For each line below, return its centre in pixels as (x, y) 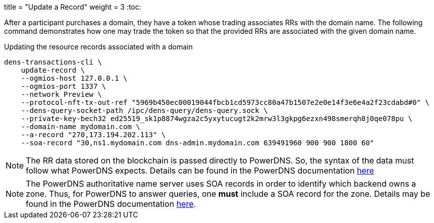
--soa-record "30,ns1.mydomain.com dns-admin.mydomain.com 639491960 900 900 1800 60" (198, 143)
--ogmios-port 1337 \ (64, 86)
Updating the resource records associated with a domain (98, 47)
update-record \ (53, 70)
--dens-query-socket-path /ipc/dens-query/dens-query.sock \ (144, 110)
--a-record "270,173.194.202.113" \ (93, 135)
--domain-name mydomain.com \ (80, 127)
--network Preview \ (61, 94)
